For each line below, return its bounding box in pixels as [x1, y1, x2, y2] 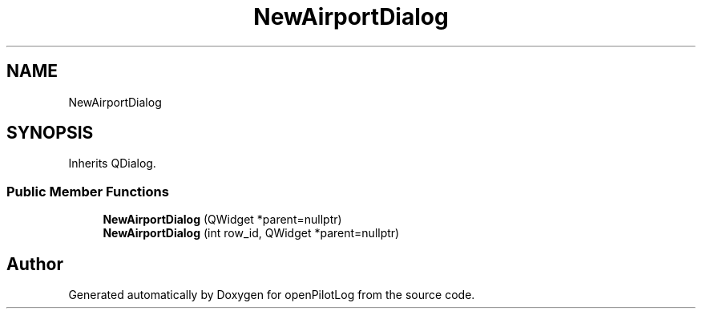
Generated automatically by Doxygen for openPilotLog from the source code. [68, 288, 475, 302]
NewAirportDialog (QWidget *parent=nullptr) [103, 212, 342, 227]
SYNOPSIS [6, 123, 94, 143]
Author [6, 253, 63, 274]
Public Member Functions [6, 183, 169, 200]
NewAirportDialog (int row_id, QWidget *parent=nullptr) [103, 226, 400, 240]
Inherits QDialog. [68, 156, 156, 171]
